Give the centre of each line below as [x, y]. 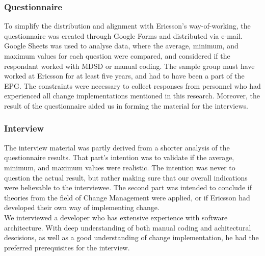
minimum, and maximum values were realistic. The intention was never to [120, 167]
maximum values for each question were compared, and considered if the [117, 56]
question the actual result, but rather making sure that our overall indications [126, 177]
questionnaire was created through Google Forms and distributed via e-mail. [123, 35]
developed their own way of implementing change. [82, 207]
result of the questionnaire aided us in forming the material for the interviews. [126, 105]
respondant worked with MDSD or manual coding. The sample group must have [129, 66]
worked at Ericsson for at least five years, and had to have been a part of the [124, 76]
